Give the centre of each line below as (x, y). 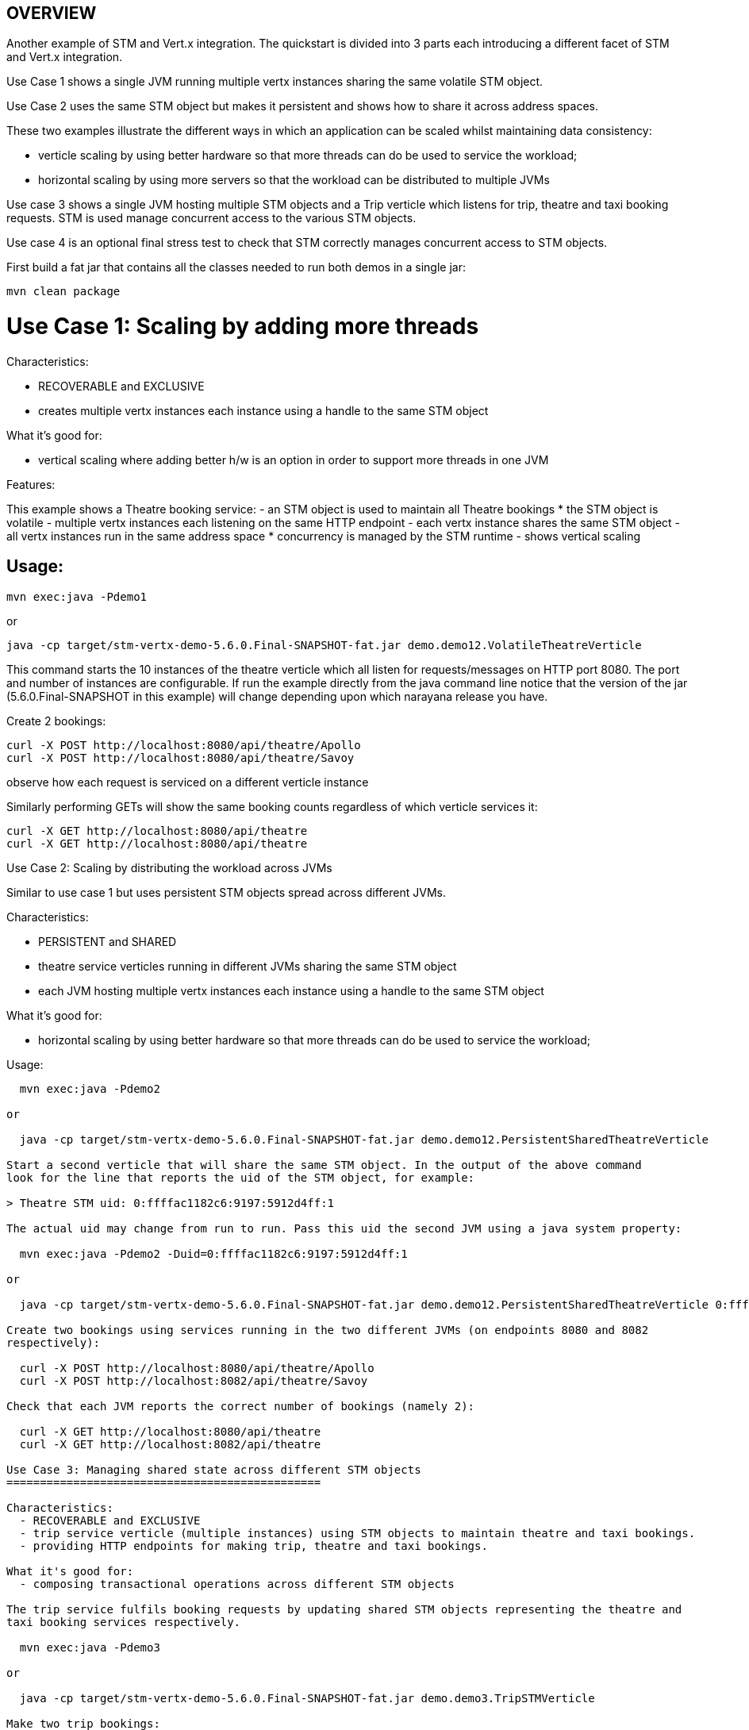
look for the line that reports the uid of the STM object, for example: (241, 1177)
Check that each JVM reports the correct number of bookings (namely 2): (241, 1406)
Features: (31, 484)
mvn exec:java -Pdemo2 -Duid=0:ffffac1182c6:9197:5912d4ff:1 (213, 1253)
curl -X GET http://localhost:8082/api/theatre (170, 1444)
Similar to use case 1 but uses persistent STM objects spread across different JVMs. (226, 892)
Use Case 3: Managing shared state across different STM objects (214, 1469)
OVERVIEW (52, 13)
